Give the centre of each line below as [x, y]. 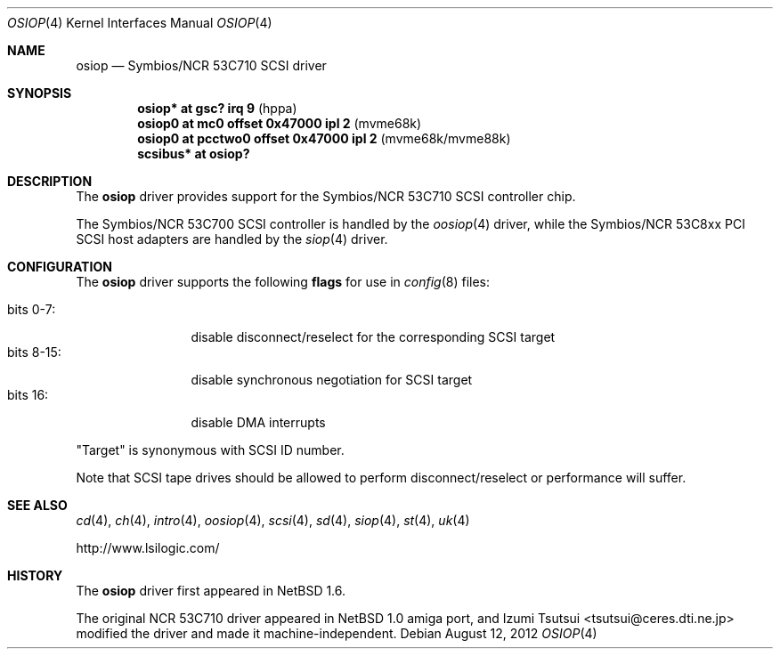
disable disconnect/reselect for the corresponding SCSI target [373, 337]
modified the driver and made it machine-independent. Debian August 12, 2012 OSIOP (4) [337, 633]
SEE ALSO [37, 505]
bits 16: [28, 395]
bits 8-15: [34, 352]
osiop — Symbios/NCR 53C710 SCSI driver [201, 65]
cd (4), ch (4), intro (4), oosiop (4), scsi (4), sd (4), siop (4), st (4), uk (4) [273, 520]
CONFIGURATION [60, 267]
